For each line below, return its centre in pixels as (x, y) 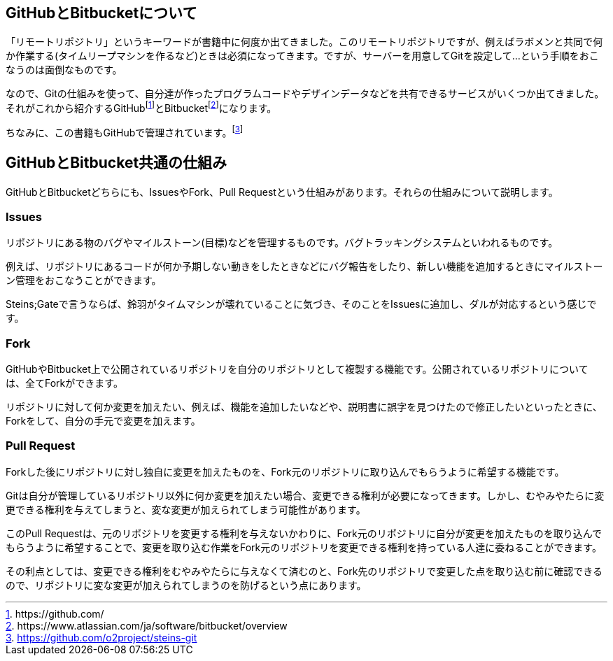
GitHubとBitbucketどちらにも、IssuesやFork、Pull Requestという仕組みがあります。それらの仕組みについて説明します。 (282, 192)
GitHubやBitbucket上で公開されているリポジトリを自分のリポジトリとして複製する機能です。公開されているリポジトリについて (297, 369)
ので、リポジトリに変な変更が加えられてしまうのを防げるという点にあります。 (186, 585)
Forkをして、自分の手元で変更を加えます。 (103, 421)
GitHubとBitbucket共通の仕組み (117, 163)
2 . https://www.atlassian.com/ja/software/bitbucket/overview (147, 625)
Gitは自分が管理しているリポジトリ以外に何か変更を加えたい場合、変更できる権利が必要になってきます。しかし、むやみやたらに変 (305, 495)
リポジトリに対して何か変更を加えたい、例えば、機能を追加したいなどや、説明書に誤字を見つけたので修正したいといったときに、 (304, 407)
